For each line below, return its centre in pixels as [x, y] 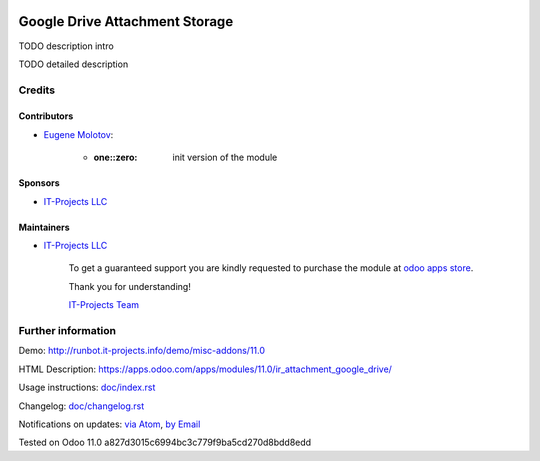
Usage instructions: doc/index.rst [87, 387]
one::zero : [115, 157]
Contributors [46, 116]
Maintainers [44, 227]
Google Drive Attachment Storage [126, 21]
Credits [36, 90]
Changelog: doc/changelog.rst [81, 406]
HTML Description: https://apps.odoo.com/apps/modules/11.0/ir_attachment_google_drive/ [205, 369]
